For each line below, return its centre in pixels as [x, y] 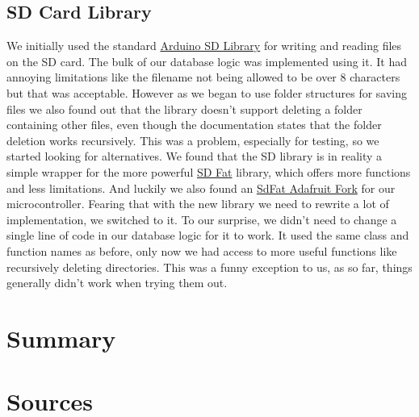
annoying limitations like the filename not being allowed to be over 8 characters [203, 77]
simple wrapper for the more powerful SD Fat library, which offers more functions [209, 171]
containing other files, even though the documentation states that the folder [194, 125]
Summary [61, 338]
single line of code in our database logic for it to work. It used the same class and [208, 235]
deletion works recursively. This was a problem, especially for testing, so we [193, 140]
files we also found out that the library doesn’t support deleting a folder [184, 108]
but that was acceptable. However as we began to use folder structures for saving [207, 92]
